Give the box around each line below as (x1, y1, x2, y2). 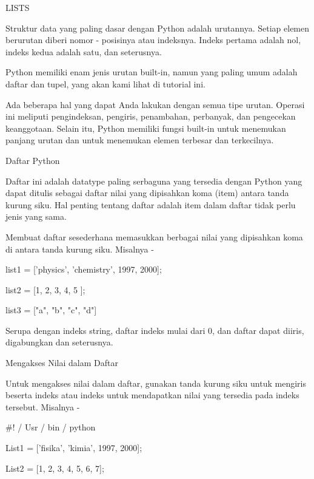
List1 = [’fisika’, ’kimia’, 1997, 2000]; (5, 441, 142, 454)
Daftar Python (5, 154, 60, 166)
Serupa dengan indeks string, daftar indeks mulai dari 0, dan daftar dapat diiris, (5, 324, 304, 336)
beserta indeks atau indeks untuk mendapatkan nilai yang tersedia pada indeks (5, 389, 299, 401)
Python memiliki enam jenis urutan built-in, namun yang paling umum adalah (5, 66, 298, 78)
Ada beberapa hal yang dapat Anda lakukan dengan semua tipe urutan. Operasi (5, 98, 305, 110)
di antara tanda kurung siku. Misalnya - (5, 242, 154, 255)
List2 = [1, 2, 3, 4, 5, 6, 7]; (5, 461, 104, 474)
